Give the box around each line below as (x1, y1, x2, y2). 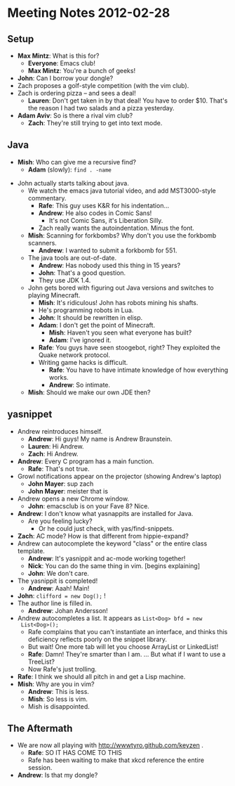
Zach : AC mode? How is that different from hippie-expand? (17, 531, 189, 540)
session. (27, 764, 53, 772)
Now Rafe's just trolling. (27, 664, 97, 673)
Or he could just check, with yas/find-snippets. (38, 524, 174, 532)
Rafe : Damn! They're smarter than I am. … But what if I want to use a (27, 650, 226, 658)
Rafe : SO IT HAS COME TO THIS (27, 749, 123, 757)
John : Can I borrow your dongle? (17, 74, 114, 82)
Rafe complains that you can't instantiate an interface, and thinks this (27, 627, 228, 636)
